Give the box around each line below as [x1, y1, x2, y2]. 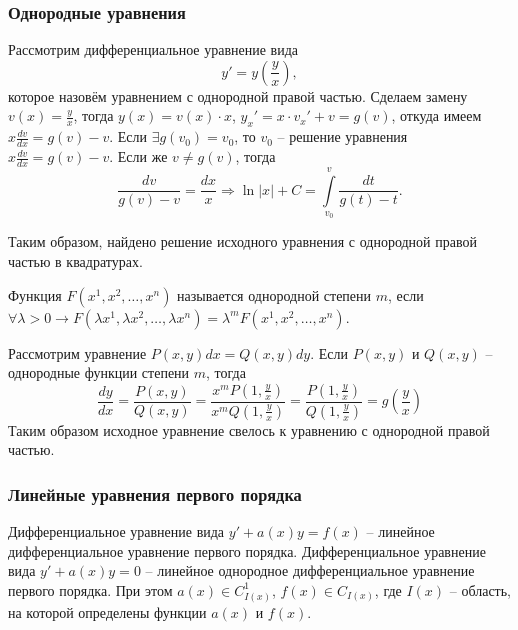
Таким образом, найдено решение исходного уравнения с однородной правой [8, 231, 477, 252]
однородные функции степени [8, 362, 190, 383]
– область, [449, 579, 512, 600]
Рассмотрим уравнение [8, 342, 147, 363]
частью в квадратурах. [8, 251, 143, 272]
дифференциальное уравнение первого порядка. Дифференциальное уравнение [8, 540, 486, 561]
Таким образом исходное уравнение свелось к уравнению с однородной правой [8, 419, 490, 440]
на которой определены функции [8, 601, 207, 622]
